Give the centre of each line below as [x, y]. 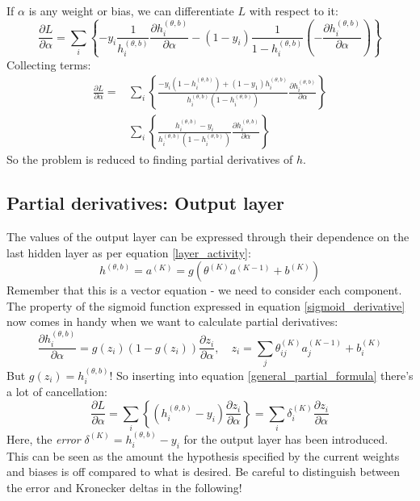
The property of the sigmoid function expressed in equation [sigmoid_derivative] [206, 305]
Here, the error [44, 438]
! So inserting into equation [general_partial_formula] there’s [261, 375]
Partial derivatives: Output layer [145, 203]
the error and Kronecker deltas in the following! [124, 487]
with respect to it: [294, 10]
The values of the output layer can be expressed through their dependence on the [208, 236]
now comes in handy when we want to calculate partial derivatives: [172, 321]
